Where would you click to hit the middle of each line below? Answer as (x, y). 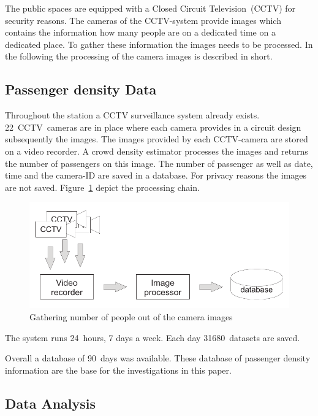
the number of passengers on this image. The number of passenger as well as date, (159, 163)
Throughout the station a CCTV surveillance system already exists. (132, 115)
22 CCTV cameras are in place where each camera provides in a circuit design (153, 127)
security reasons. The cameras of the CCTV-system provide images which (143, 20)
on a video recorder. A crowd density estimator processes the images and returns (157, 151)
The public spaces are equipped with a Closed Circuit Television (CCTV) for (150, 8)
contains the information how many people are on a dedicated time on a (140, 32)
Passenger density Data (81, 89)
